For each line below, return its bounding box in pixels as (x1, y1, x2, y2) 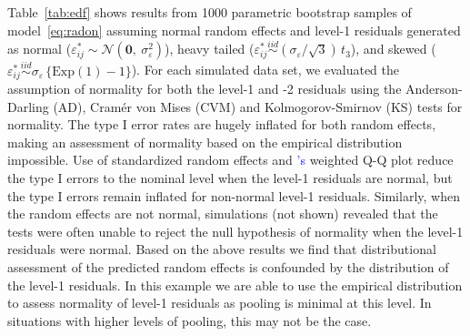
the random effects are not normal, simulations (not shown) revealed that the (7, 204, 438, 223)
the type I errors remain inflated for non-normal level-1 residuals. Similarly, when (7, 186, 460, 205)
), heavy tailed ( (165, 39, 255, 58)
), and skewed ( (350, 39, 436, 58)
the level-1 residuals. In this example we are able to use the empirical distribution (7, 275, 463, 294)
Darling (7, 97, 49, 116)
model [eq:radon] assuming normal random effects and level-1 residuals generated (7, 20, 461, 39)
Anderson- (405, 79, 463, 98)
